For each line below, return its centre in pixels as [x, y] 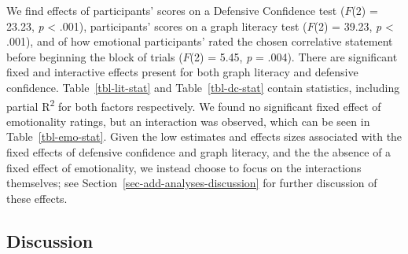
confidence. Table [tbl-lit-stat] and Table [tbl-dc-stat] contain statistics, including [203, 87]
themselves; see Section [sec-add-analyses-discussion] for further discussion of [192, 183]
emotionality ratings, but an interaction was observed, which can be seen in [188, 121]
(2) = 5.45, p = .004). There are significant [294, 56]
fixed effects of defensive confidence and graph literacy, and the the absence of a [199, 152]
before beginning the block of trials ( [95, 56]
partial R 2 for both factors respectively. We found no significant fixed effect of [194, 105]
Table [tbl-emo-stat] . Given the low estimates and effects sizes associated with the [204, 136]
